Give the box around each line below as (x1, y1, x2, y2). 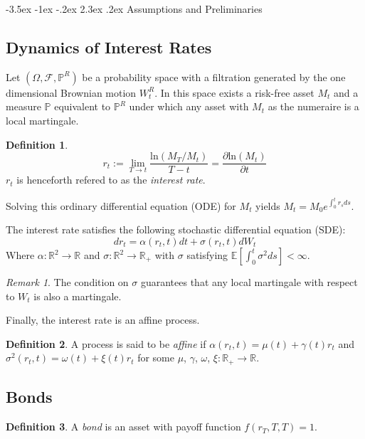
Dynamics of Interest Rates (6, 36, 212, 58)
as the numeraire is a (268, 99, 359, 114)
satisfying (186, 248, 228, 263)
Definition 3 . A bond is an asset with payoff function (6, 419, 241, 434)
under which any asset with (129, 99, 249, 114)
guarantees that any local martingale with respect (140, 275, 358, 290)
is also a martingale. (33, 288, 122, 303)
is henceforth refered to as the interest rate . (16, 172, 206, 187)
